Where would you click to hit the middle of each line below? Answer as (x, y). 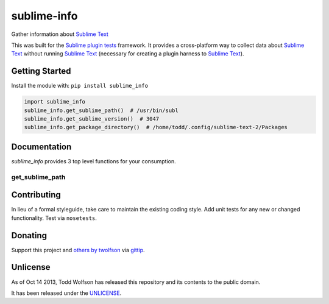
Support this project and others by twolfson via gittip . (78, 250)
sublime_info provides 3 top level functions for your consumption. (94, 161)
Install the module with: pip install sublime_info (80, 86)
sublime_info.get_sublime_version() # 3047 (92, 119)
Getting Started (41, 71)
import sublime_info (55, 102)
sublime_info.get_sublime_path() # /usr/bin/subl (101, 110)
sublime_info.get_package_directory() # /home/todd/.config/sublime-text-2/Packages (156, 127)
